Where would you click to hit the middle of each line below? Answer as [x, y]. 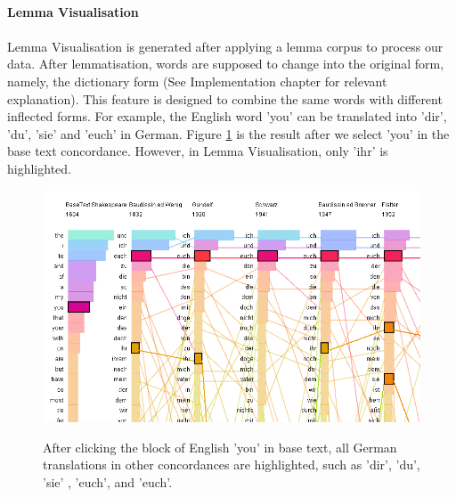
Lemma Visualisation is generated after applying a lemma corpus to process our [225, 46]
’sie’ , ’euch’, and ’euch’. [108, 482]
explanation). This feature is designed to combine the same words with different [225, 98]
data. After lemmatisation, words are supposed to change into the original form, [226, 64]
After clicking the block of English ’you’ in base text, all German [220, 447]
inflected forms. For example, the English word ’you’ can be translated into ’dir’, [227, 116]
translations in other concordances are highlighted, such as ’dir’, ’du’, [232, 464]
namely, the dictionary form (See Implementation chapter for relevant [197, 81]
